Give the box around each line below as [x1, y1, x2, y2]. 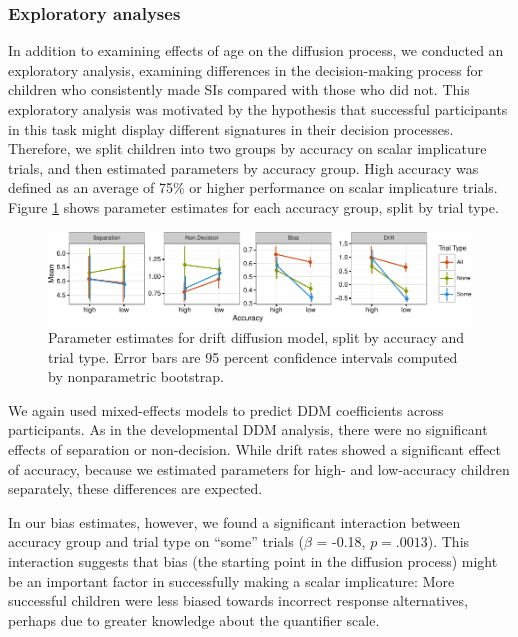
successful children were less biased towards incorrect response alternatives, [8, 590, 468, 611]
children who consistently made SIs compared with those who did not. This [8, 79, 470, 100]
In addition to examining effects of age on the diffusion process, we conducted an [8, 40, 504, 61]
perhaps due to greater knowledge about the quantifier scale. [8, 609, 380, 630]
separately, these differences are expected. [8, 478, 263, 499]
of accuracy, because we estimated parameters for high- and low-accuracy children [8, 458, 510, 479]
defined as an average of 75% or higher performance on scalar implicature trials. [8, 177, 498, 198]
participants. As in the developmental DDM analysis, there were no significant [8, 419, 488, 440]
